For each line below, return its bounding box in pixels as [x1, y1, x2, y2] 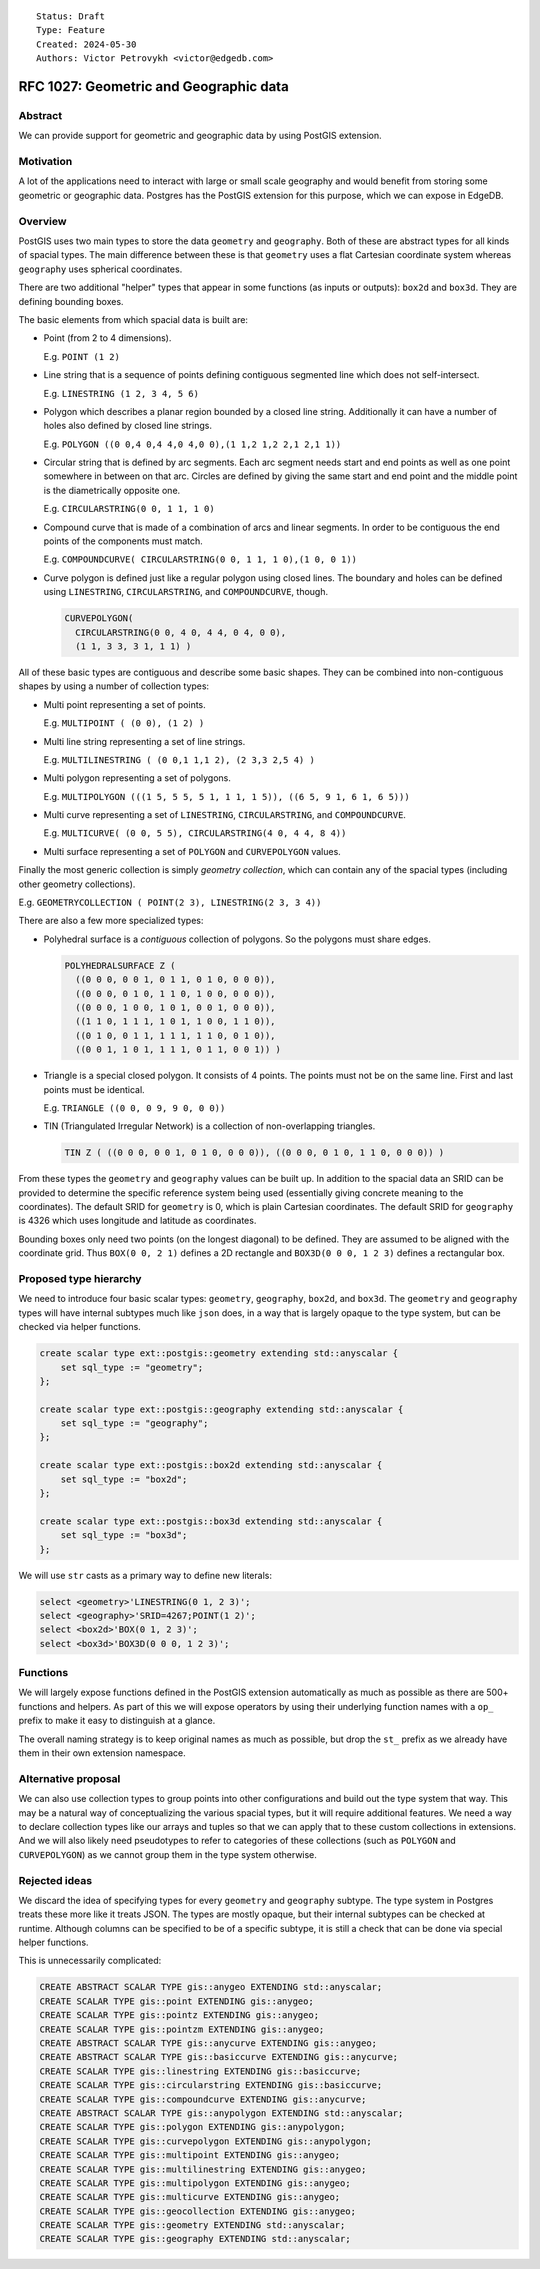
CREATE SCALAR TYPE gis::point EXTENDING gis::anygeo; [39, 1995, 314, 2007]
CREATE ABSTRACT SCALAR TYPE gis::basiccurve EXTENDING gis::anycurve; [39, 2051, 399, 2063]
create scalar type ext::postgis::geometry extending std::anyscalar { [39, 1348, 399, 1359]
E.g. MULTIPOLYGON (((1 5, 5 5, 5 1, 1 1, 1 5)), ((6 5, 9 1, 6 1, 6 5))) [43, 790, 410, 802]
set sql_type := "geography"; [60, 1418, 209, 1429]
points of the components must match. [43, 535, 204, 547]
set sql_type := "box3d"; [60, 1530, 188, 1541]
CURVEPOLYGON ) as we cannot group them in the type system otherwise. [18, 1848, 317, 1860]
